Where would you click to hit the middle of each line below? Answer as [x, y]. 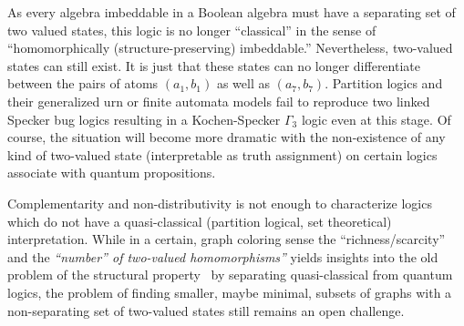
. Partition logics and [384, 83]
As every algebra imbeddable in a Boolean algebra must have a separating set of [232, 12]
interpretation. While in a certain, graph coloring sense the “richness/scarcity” [227, 239]
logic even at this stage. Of [376, 119]
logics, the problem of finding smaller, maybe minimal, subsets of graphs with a [230, 292]
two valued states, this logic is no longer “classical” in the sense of [192, 30]
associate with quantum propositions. [112, 173]
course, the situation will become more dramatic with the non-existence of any [227, 137]
